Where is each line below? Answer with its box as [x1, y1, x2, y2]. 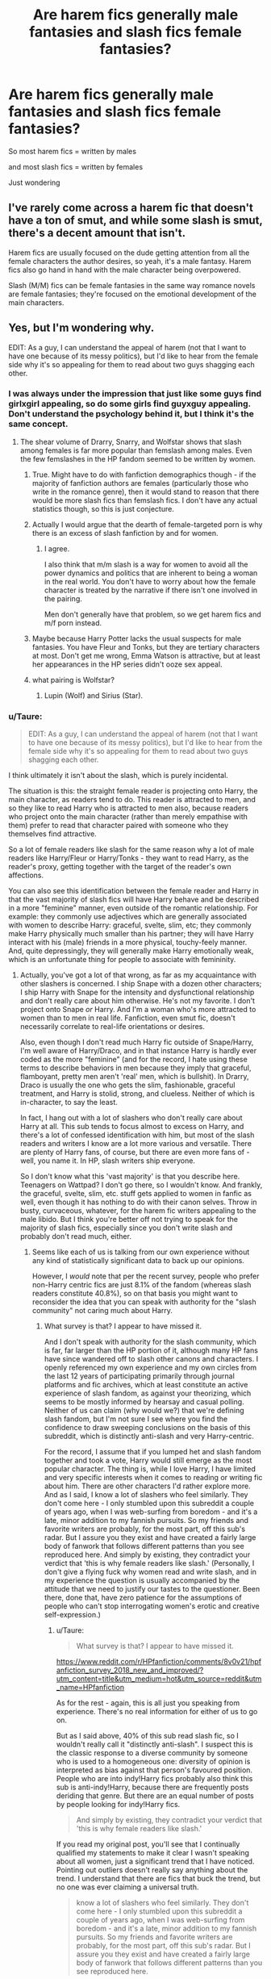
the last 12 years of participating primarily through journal [44, 1371, 236, 1381]
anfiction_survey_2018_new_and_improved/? [56, 1665, 204, 1676]
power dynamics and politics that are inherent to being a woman [44, 567, 258, 578]
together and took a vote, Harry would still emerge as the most [44, 1455, 252, 1466]
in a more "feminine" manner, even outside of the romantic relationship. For [8, 903, 258, 913]
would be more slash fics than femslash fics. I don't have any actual [31, 495, 258, 505]
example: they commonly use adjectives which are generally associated [8, 912, 248, 922]
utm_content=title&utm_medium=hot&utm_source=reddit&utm [56, 1674, 262, 1684]
